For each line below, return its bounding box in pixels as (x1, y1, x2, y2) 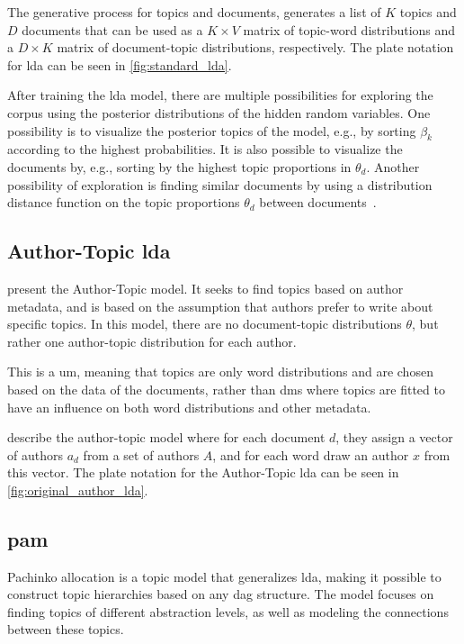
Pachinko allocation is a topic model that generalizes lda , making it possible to (7, 567, 442, 585)
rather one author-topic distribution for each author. (7, 331, 297, 350)
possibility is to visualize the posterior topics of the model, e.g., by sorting (7, 121, 416, 140)
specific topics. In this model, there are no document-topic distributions (7, 314, 402, 333)
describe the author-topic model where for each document (7, 428, 326, 447)
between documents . (259, 193, 377, 212)
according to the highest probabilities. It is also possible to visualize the (7, 140, 403, 159)
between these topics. (7, 620, 124, 639)
